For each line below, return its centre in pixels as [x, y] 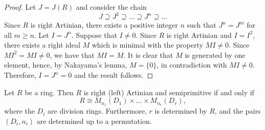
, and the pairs [238, 111]
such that [202, 25]
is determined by [181, 111]
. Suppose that [94, 35]
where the [19, 111]
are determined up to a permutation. [94, 121]
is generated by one [215, 55]
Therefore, [20, 75]
